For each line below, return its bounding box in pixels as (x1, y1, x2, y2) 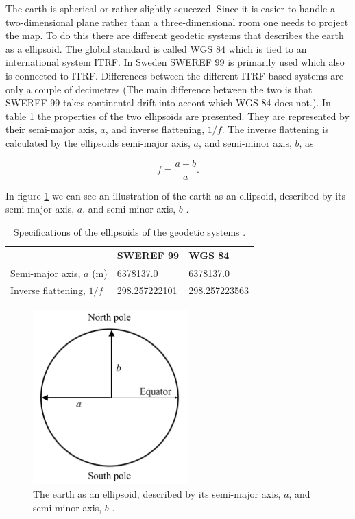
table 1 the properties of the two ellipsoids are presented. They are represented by (5, 108, 350, 123)
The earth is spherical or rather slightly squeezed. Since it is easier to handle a (5, 1, 335, 15)
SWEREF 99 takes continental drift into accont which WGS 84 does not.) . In (5, 95, 331, 110)
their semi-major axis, (5, 122, 97, 136)
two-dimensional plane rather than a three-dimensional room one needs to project (5, 14, 349, 29)
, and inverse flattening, (105, 122, 205, 136)
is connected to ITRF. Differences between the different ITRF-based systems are (5, 68, 343, 82)
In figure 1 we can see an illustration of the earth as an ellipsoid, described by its (5, 188, 346, 202)
